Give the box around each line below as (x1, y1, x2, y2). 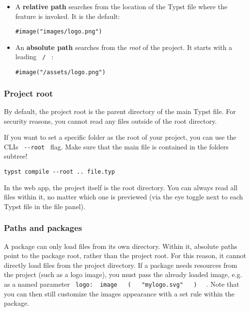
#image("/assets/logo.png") (15, 69, 106, 76)
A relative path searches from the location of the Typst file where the (15, 1, 228, 11)
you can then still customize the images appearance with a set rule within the (4, 288, 234, 298)
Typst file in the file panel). (4, 201, 86, 211)
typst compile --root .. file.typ (4, 168, 115, 175)
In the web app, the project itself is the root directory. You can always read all (4, 182, 238, 192)
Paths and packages (4, 222, 82, 234)
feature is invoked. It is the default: (15, 11, 120, 21)
